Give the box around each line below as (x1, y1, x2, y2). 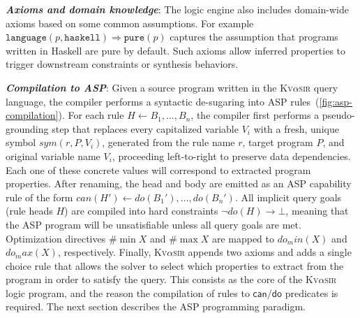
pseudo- (322, 108, 355, 122)
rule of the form (6, 189, 73, 204)
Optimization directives (6, 231, 106, 245)
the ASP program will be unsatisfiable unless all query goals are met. (6, 217, 301, 231)
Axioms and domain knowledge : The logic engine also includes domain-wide (6, 2, 349, 16)
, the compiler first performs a (190, 108, 320, 122)
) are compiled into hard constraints (64, 203, 218, 218)
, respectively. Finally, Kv (57, 245, 167, 259)
